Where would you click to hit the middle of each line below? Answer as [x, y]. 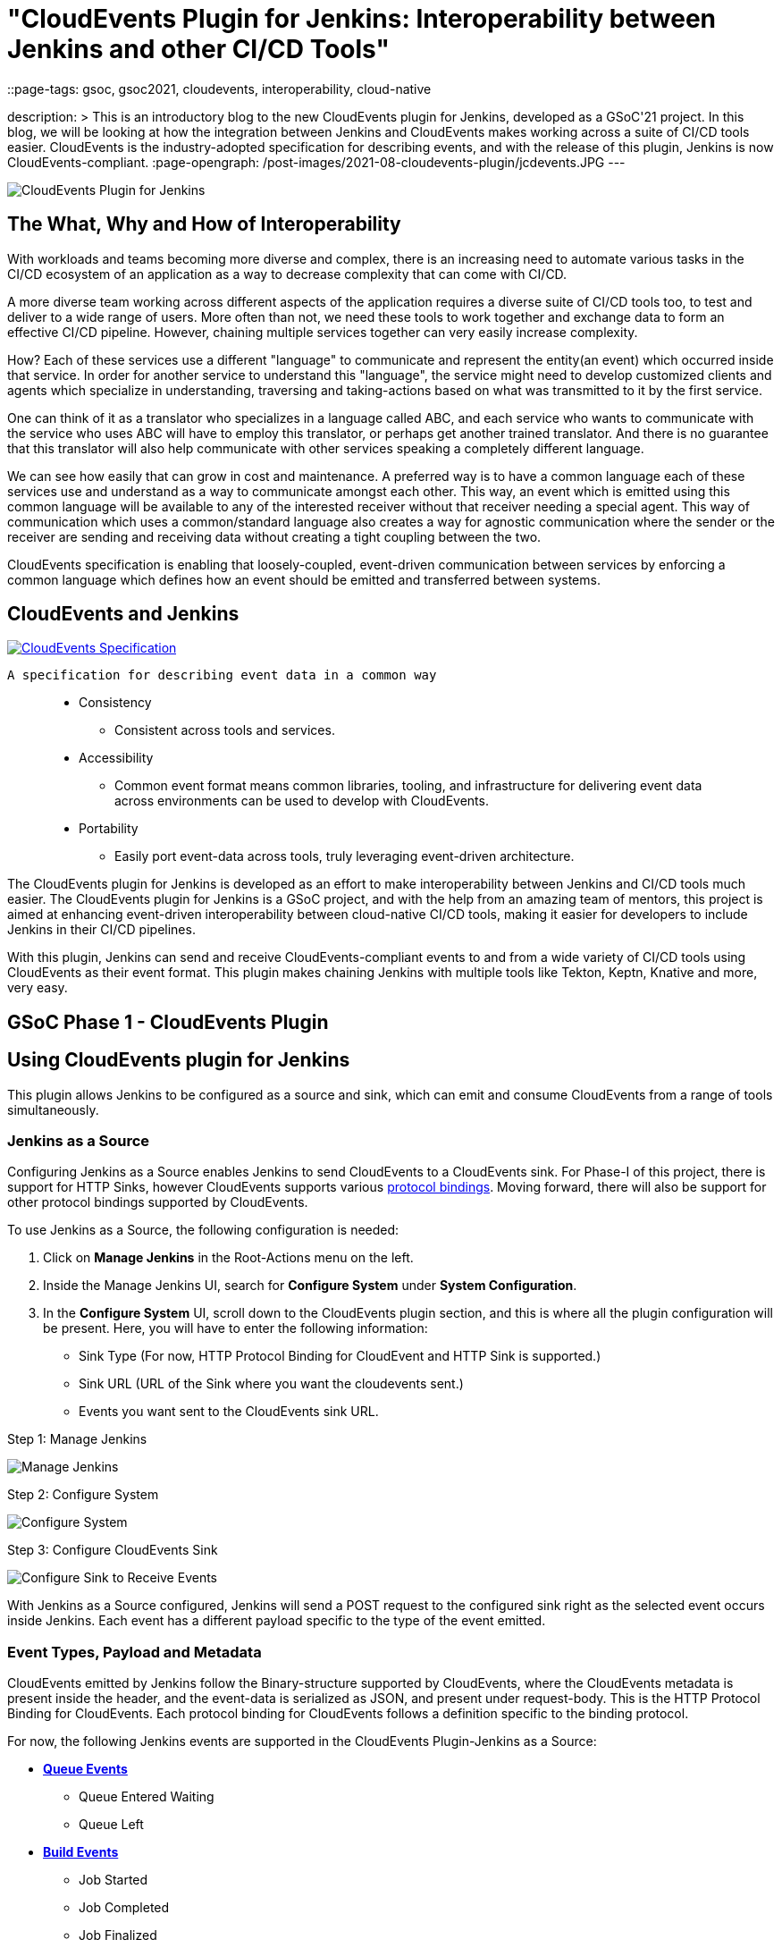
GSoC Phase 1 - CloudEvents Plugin [168, 1022]
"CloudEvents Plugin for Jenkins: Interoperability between [362, 19]
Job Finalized [118, 1935]
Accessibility [116, 758]
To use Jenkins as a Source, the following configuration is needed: [203, 1230]
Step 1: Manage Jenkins [77, 1439]
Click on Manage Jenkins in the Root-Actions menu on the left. [228, 1258]
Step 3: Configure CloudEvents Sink [113, 1550]
